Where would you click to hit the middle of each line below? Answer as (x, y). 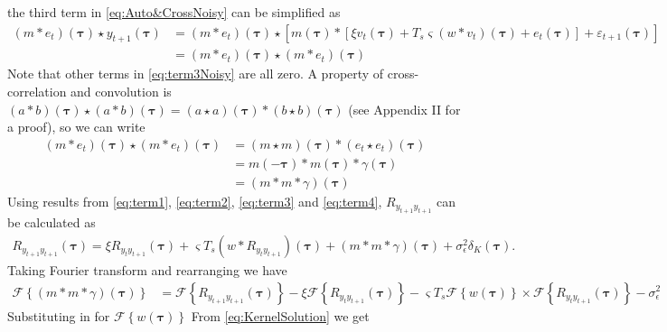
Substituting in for (59, 315)
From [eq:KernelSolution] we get (280, 315)
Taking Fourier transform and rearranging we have (147, 269)
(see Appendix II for (404, 109)
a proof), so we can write (76, 127)
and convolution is (121, 92)
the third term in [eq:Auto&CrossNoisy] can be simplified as (174, 12)
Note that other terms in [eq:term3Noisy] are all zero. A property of (196, 74)
